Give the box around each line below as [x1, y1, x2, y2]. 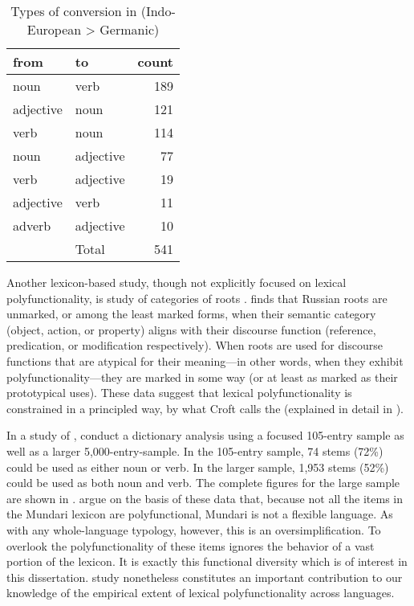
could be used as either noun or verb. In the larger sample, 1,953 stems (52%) [6, 458, 389, 475]
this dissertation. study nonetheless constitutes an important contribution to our [6, 568, 403, 585]
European [26, 20, 82, 39]
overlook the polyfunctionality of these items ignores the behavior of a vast [6, 537, 375, 554]
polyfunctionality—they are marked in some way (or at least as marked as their [6, 368, 398, 385]
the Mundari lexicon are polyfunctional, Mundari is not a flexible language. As [6, 506, 393, 522]
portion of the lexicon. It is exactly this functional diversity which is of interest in [6, 553, 408, 570]
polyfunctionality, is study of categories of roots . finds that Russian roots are [6, 289, 388, 306]
